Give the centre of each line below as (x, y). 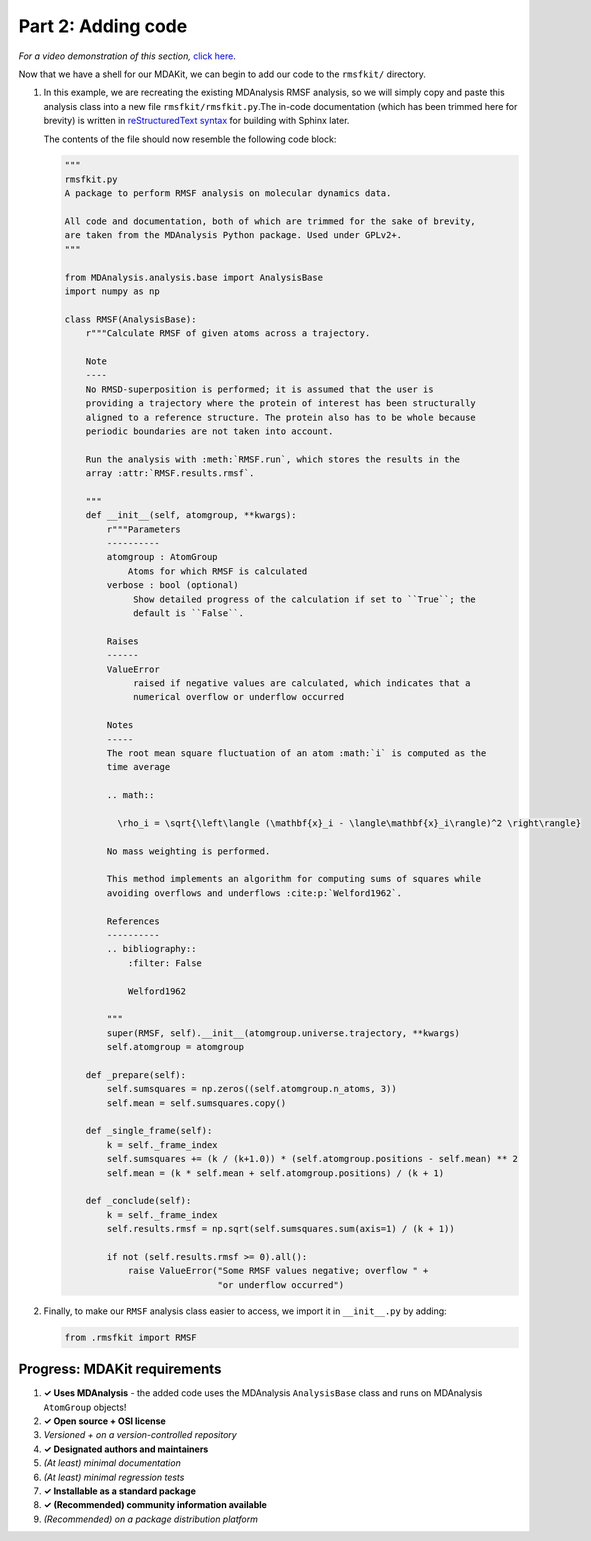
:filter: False (164, 963)
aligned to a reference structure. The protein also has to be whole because (281, 417)
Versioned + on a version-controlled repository (140, 1435)
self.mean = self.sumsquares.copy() (196, 1103)
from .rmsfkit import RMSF (130, 1337)
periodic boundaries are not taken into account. (209, 431)
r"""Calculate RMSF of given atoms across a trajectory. (228, 333)
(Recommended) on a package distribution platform (151, 1519)
